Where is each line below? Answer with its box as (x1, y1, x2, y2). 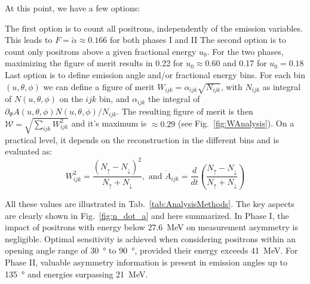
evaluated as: (5, 145, 53, 158)
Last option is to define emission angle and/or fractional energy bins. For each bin (5, 68, 306, 81)
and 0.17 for (223, 57, 267, 69)
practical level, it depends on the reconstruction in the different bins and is (5, 133, 279, 146)
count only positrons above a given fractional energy (5, 45, 197, 57)
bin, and (99, 92, 130, 105)
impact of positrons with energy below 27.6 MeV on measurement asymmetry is (5, 221, 298, 233)
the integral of (148, 92, 200, 105)
